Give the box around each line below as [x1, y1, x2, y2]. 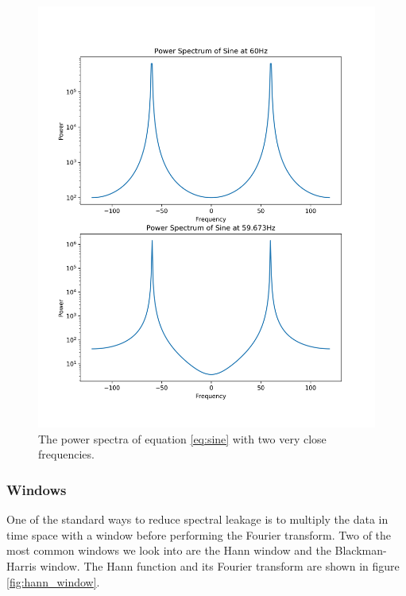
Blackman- [334, 542, 387, 559]
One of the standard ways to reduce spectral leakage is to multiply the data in [6, 511, 389, 528]
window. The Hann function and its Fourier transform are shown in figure [40, 557, 400, 574]
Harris [6, 557, 37, 574]
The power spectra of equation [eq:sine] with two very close [38, 430, 327, 447]
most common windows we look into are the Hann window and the [6, 542, 331, 559]
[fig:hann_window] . [6, 573, 100, 590]
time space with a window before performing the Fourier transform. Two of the [6, 526, 392, 543]
